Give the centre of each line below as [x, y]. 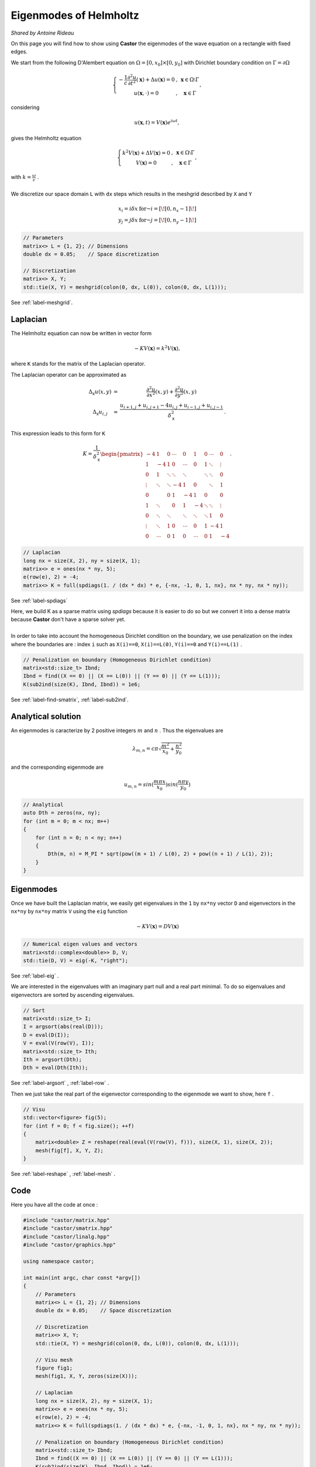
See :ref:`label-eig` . [35, 976]
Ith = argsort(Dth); [52, 1060]
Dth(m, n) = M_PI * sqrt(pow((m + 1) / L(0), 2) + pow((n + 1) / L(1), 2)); [160, 854]
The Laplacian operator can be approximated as [69, 374]
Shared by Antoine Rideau [42, 33]
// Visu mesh [54, 1360]
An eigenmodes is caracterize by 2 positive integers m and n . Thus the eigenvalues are [117, 730]
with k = [21, 177]
